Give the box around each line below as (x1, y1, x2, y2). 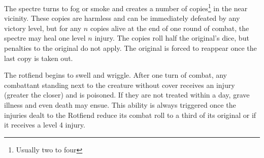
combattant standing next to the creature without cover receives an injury (4, 79, 235, 90)
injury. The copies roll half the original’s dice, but (94, 33, 249, 43)
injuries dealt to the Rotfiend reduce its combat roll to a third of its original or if (4, 109, 256, 120)
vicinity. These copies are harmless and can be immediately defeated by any (4, 13, 240, 23)
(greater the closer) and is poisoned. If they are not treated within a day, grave (4, 89, 250, 100)
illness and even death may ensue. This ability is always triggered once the (4, 100, 236, 110)
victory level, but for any (4, 22, 82, 33)
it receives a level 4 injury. (4, 119, 85, 130)
